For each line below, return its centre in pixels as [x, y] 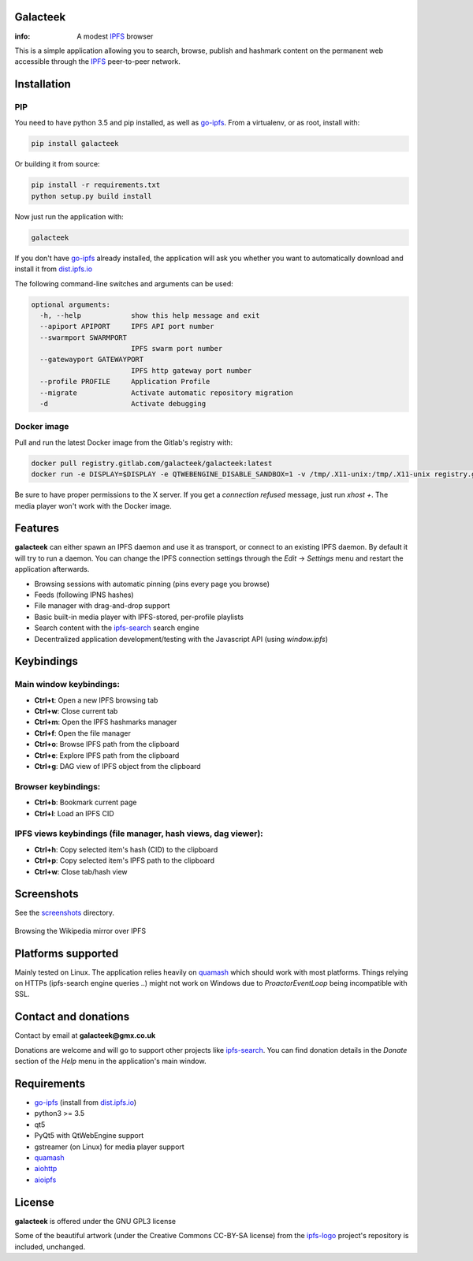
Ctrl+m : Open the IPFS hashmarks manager [106, 722]
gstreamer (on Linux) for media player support [109, 1147]
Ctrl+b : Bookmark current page [86, 802]
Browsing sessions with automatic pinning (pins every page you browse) [152, 584]
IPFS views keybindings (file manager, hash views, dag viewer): [139, 834]
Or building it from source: [57, 164]
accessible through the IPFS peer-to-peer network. [97, 62]
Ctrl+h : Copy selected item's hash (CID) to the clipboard [126, 849]
